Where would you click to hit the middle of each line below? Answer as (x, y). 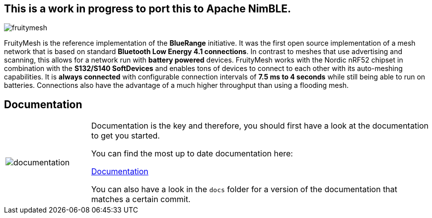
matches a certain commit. (141, 199)
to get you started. (125, 136)
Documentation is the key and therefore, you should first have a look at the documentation (260, 126)
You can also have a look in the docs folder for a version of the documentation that (244, 189)
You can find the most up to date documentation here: (192, 154)
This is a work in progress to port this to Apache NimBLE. (148, 9)
